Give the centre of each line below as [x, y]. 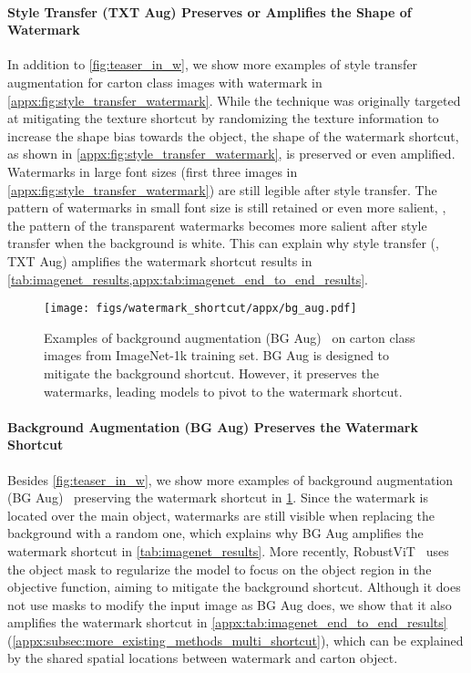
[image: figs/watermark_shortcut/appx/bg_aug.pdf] [200, 309]
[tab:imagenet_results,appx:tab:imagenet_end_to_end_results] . [188, 279]
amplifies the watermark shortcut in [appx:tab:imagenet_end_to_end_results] [227, 622]
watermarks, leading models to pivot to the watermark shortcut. [223, 391]
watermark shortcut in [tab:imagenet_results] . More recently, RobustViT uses [228, 550]
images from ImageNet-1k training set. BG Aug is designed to [217, 355]
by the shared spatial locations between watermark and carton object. [203, 658]
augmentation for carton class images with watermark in [165, 82]
